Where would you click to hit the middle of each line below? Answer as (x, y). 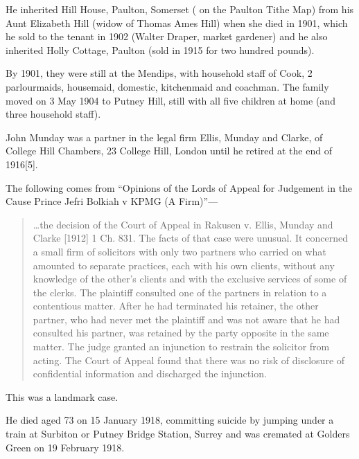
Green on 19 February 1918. (65, 447)
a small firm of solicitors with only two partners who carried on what (179, 251)
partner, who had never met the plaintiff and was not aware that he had (186, 319)
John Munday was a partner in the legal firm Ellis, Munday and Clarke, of (164, 137)
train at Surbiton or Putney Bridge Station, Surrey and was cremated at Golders (178, 434)
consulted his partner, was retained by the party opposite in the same (181, 333)
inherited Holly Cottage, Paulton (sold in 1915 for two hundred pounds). (160, 49)
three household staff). (53, 114)
